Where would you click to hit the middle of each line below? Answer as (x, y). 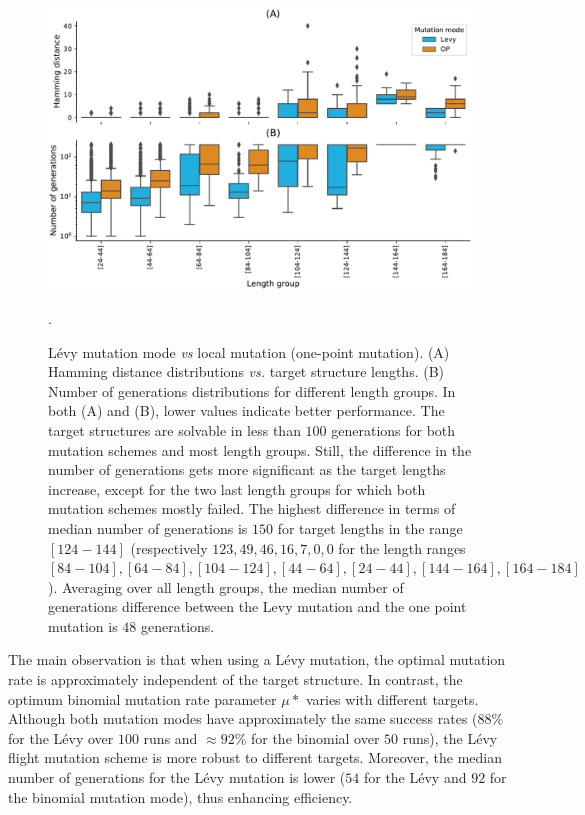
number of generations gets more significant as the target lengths (247, 469)
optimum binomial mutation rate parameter (142, 698)
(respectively (169, 547)
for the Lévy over (61, 737)
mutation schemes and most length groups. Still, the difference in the (260, 449)
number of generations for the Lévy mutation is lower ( (177, 777)
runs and (170, 737)
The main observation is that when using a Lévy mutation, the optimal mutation (257, 659)
